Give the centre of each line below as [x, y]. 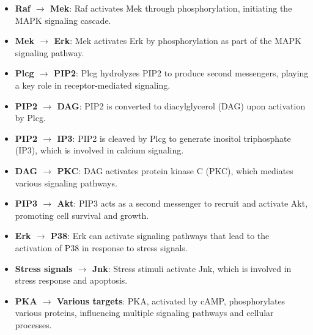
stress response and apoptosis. [71, 280]
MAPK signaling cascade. [63, 20]
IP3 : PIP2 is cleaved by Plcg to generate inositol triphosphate [174, 138]
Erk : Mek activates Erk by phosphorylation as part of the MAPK [178, 41]
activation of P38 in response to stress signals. [101, 247]
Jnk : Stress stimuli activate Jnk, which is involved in [192, 268]
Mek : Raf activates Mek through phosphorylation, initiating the [171, 8]
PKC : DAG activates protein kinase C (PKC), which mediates [175, 170]
